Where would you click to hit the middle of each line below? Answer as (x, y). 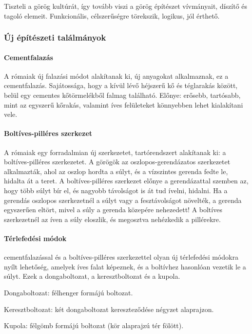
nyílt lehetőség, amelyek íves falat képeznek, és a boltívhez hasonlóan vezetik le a (125, 266)
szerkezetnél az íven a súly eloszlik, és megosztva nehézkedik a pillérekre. (112, 219)
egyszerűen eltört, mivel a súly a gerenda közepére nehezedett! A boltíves (113, 210)
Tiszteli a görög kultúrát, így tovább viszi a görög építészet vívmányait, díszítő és (126, 6)
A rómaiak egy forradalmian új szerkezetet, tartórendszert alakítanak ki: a (115, 152)
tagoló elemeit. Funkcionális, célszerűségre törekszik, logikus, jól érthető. (112, 15)
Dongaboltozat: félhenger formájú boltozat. (68, 292)
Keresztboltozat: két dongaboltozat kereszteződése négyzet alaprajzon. (109, 309)
